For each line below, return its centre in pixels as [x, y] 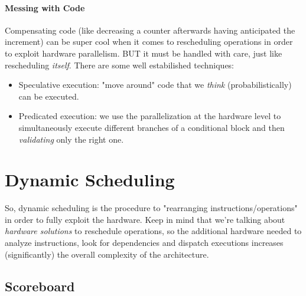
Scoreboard [40, 286]
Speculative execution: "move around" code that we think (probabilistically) [155, 85]
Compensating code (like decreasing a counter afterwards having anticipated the [150, 30]
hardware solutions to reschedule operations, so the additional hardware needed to [153, 231]
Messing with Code [45, 7]
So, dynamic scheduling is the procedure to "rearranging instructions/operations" [151, 208]
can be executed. [49, 96]
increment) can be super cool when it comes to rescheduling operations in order [149, 42]
